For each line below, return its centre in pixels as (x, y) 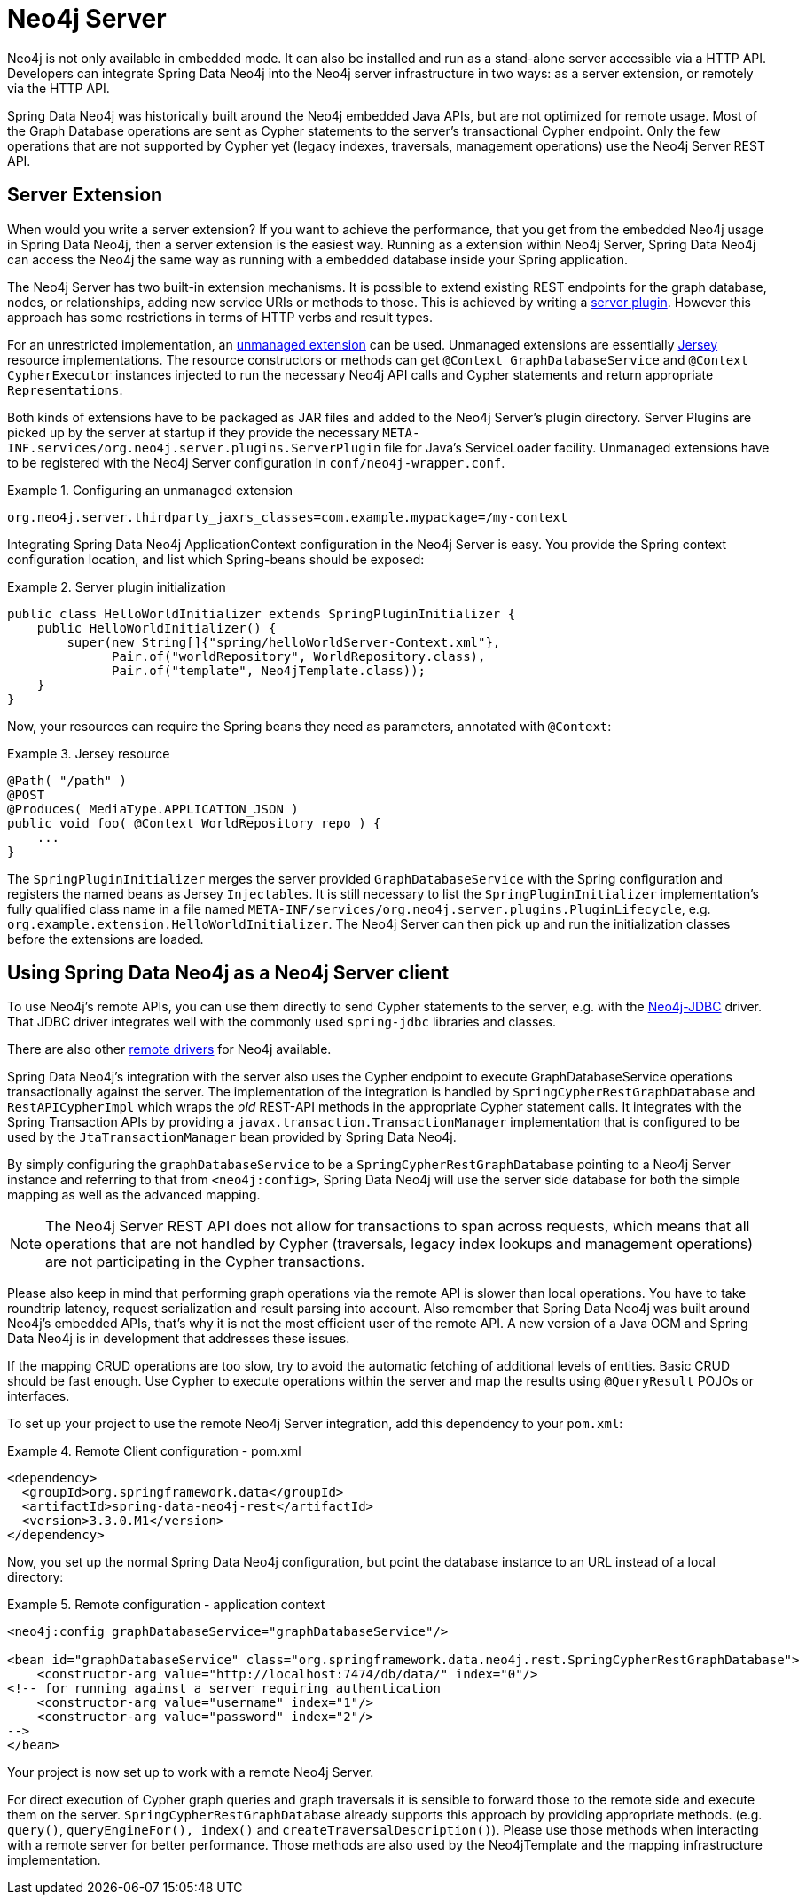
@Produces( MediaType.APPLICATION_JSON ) (153, 809)
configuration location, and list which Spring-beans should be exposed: (216, 559)
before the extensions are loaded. (106, 939)
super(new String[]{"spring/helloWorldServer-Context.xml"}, (284, 642)
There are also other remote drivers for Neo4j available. (169, 1049)
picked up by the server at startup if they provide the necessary (193, 432)
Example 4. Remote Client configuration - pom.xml (154, 1451)
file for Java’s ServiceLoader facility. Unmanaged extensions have (577, 447)
